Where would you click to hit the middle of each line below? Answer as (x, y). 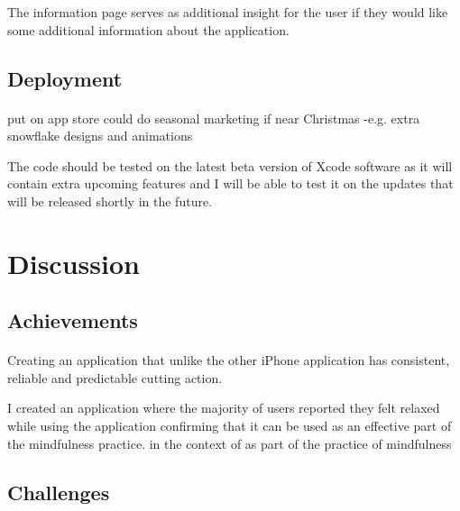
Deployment (65, 78)
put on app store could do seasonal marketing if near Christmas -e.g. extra (214, 118)
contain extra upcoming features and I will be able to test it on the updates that (230, 183)
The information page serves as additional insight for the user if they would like (228, 12)
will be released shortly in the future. (110, 201)
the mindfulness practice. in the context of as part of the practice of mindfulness (230, 443)
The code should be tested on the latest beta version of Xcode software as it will (230, 165)
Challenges (59, 492)
